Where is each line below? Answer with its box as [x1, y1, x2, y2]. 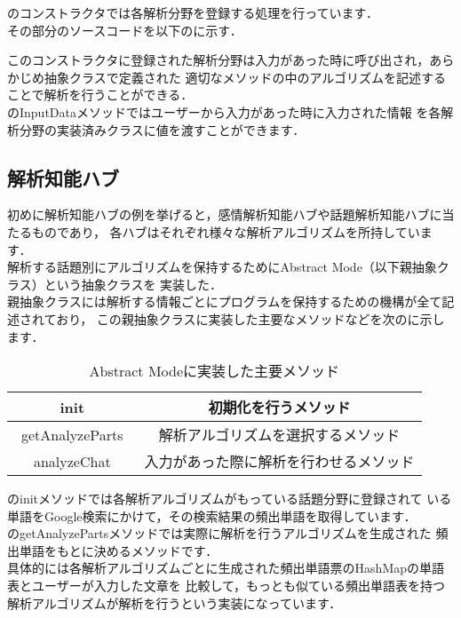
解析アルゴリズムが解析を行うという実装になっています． [7, 593, 342, 612]
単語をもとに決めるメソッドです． [19, 541, 219, 559]
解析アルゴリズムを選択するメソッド [158, 424, 401, 446]
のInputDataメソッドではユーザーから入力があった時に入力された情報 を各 [7, 102, 441, 121]
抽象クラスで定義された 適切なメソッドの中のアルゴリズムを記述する [44, 67, 446, 86]
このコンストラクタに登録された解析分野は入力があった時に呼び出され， [7, 51, 430, 69]
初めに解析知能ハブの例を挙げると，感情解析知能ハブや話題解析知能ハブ [7, 205, 430, 224]
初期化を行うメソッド [208, 397, 351, 418]
